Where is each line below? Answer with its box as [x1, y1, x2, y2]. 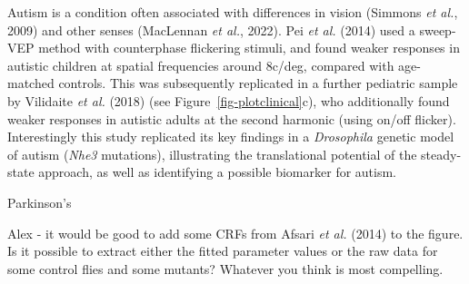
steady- [421, 144, 462, 163]
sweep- [419, 20, 456, 39]
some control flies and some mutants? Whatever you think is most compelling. [7, 259, 444, 278]
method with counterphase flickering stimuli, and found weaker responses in [38, 38, 460, 57]
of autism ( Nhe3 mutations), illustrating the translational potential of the [7, 144, 417, 163]
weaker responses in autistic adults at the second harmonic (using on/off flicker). [7, 109, 456, 128]
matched [7, 73, 55, 93]
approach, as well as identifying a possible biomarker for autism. [38, 162, 397, 181]
